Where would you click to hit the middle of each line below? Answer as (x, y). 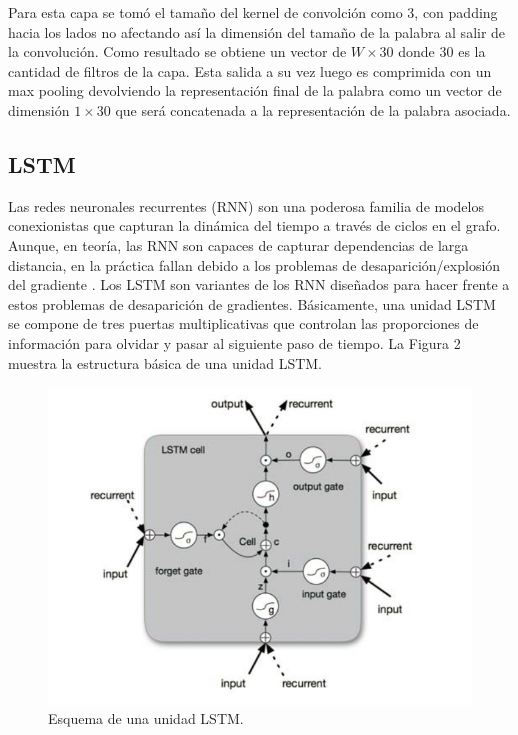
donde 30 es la (442, 51)
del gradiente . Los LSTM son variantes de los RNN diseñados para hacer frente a (259, 284)
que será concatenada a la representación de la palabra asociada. (313, 109)
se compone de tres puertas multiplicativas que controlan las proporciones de (243, 323)
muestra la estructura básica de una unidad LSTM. (165, 362)
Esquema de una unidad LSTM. (146, 718)
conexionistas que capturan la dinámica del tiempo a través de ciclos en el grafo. (254, 225)
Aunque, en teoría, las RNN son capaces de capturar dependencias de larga (238, 244)
